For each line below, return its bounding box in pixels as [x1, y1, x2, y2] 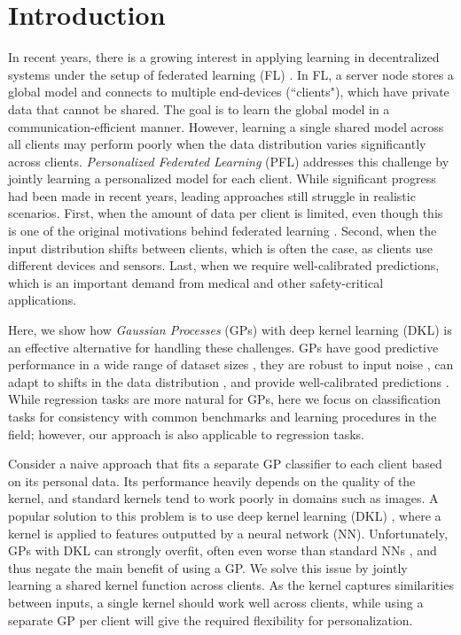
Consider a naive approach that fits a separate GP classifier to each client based [8, 454, 442, 473]
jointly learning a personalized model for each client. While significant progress [8, 169, 436, 188]
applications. [8, 290, 77, 309]
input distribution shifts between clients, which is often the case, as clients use [8, 238, 434, 257]
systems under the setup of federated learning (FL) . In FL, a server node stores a [8, 65, 454, 83]
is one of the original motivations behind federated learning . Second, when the [8, 221, 437, 240]
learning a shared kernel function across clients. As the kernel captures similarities [8, 576, 454, 594]
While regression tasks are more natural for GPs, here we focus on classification [8, 390, 441, 408]
